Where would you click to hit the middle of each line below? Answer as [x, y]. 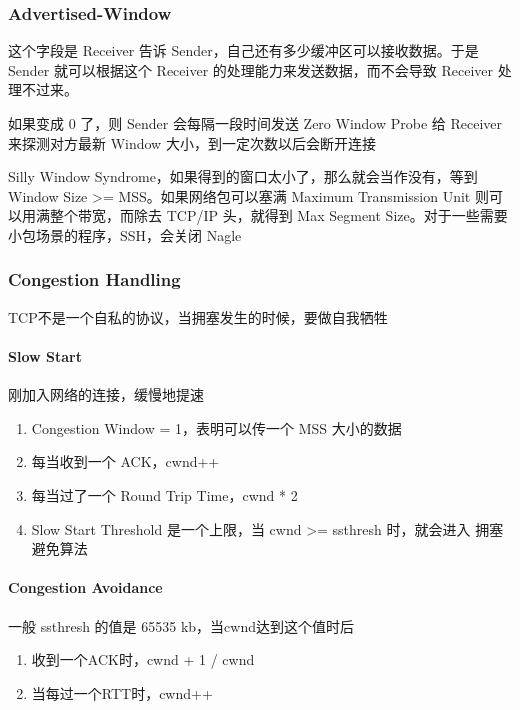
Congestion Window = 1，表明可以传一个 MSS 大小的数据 [216, 427]
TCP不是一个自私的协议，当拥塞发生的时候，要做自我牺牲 [198, 316]
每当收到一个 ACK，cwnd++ [125, 461]
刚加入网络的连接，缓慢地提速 [106, 394]
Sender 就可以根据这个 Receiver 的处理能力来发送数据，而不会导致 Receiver [251, 69]
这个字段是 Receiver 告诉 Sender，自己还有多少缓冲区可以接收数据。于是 [243, 50]
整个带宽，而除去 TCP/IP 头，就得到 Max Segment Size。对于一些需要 [278, 215]
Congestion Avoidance [85, 587]
